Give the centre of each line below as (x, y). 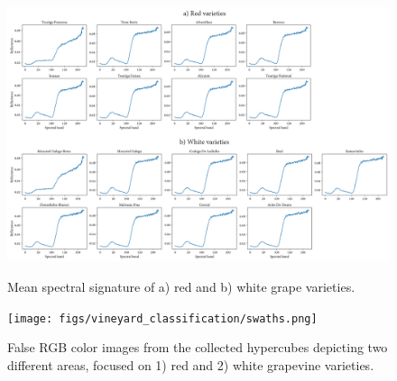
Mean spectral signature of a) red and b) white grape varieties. (181, 286)
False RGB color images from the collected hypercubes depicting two (198, 347)
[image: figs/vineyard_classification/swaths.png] (162, 318)
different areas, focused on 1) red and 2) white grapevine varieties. (191, 364)
